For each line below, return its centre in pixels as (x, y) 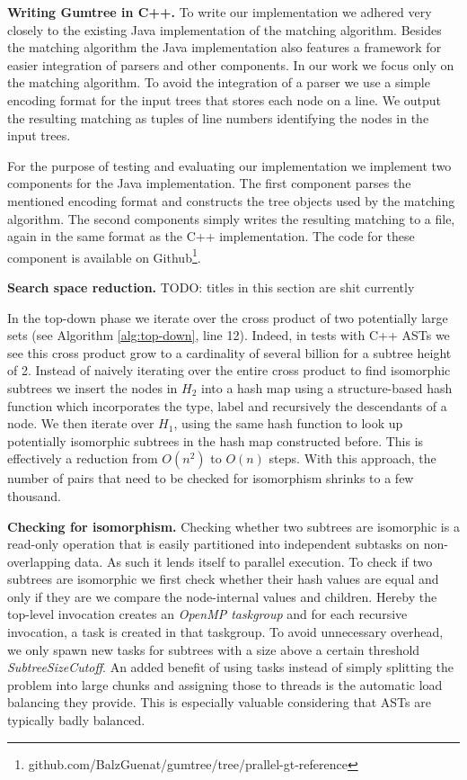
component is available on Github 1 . (104, 256)
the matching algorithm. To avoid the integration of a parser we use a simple (219, 82)
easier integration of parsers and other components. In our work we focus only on (231, 64)
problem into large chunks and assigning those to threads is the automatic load (225, 684)
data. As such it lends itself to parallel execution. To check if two (254, 561)
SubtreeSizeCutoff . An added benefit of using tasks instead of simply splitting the (231, 667)
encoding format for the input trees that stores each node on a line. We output (225, 99)
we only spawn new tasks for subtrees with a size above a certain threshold (214, 649)
